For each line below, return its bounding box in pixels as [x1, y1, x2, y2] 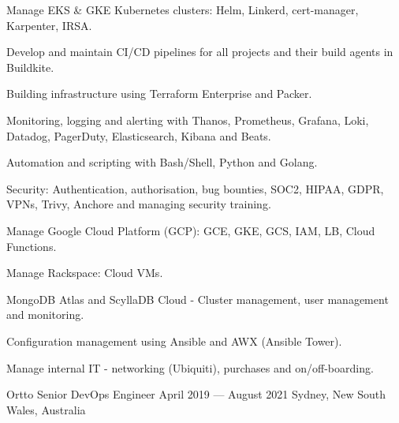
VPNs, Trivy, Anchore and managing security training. [6, 196, 271, 212]
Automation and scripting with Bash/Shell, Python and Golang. [6, 154, 318, 170]
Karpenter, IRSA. [6, 17, 92, 33]
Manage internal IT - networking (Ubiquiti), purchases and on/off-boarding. [6, 359, 374, 376]
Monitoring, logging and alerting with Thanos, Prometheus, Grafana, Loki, [6, 111, 369, 128]
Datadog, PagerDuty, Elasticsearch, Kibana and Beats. [6, 127, 271, 144]
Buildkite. [6, 58, 54, 75]
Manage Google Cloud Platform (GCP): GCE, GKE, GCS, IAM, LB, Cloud [6, 222, 375, 238]
